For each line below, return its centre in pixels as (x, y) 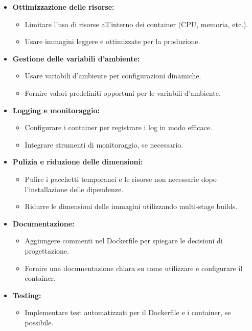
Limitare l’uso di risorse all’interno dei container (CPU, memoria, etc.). (136, 24)
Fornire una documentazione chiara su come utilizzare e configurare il (134, 268)
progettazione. (47, 250)
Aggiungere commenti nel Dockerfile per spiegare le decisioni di (124, 241)
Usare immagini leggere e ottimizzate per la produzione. (112, 41)
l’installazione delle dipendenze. (74, 189)
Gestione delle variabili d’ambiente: (76, 58)
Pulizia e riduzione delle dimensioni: (78, 162)
